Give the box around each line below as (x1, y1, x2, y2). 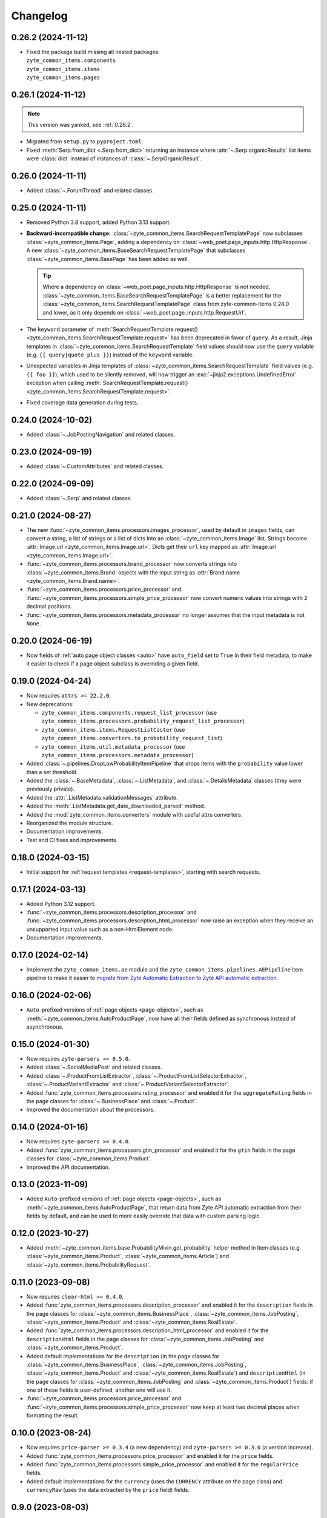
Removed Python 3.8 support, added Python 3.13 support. (26, 219, 171, 226)
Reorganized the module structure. (26, 820, 113, 827)
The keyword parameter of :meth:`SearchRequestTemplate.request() (26, 325, 198, 333)
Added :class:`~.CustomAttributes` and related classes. (26, 462, 164, 470)
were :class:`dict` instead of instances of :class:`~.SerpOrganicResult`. (26, 155, 202, 162)
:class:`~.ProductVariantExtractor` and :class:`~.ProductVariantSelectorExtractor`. (26, 1081, 230, 1088)
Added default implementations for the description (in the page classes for (26, 1352, 220, 1360)
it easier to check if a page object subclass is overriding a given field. (26, 660, 199, 667)
